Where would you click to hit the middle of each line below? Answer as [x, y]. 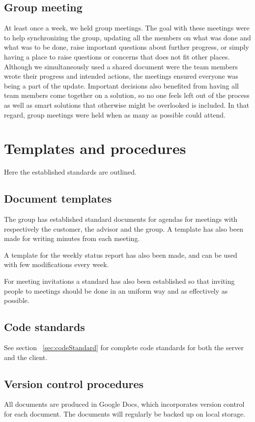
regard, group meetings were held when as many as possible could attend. [115, 114]
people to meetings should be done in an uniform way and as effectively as [116, 290]
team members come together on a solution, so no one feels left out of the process [127, 95]
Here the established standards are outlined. [70, 172]
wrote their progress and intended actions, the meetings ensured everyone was [121, 76]
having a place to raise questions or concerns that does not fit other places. [117, 56]
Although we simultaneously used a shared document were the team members [121, 66]
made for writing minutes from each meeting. [72, 238]
